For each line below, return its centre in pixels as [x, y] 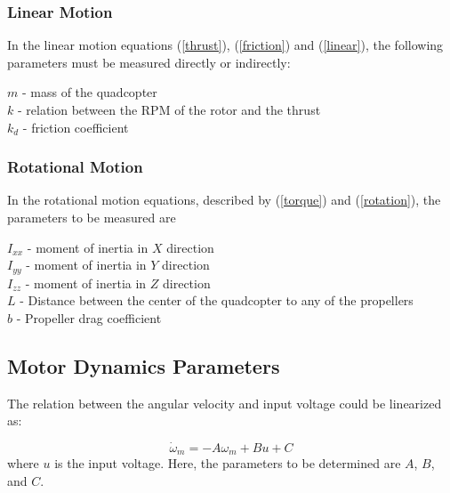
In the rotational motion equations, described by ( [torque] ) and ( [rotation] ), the [224, 200]
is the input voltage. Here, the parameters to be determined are [228, 463]
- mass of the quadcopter [89, 92]
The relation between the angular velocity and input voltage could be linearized [225, 403]
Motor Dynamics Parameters [144, 365]
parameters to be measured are [92, 217]
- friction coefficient [76, 127]
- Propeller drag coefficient [89, 317]
